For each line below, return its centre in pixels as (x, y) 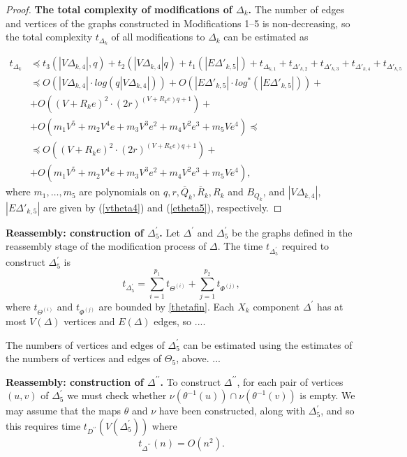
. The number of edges (296, 9)
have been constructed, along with (232, 411)
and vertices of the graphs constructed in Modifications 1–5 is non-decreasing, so (178, 23)
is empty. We (327, 395)
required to (305, 246)
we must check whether (117, 395)
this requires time (43, 425)
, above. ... (198, 358)
